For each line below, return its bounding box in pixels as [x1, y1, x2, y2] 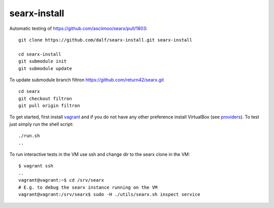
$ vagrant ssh [18, 163, 53, 169]
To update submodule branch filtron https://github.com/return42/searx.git [9, 77, 164, 83]
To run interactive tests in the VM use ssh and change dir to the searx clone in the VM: [9, 151, 190, 157]
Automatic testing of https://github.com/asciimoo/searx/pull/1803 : [9, 25, 148, 31]
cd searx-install [18, 51, 61, 57]
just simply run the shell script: [9, 121, 74, 127]
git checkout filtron [18, 95, 72, 101]
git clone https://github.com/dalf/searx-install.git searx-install [18, 37, 192, 43]
